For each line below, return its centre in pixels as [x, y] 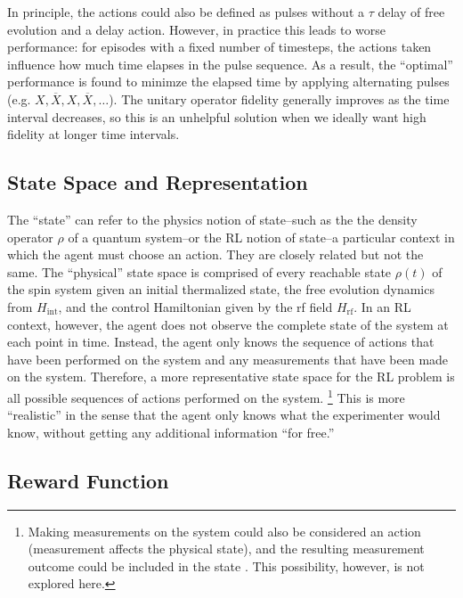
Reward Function [88, 480]
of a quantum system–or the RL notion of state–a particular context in [261, 237]
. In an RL [382, 306]
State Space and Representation [158, 182]
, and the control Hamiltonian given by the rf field [195, 306]
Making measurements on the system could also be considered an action [224, 531]
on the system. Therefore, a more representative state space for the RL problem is [231, 377]
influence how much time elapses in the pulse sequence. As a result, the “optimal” [230, 64]
